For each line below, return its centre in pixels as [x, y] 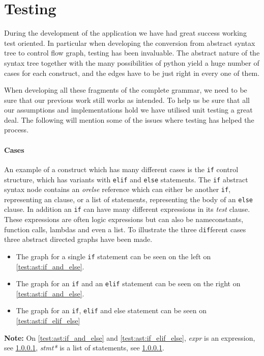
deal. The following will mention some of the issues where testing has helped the [129, 119]
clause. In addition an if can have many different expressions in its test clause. [127, 209]
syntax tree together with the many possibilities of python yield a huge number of [132, 62]
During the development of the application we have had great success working [125, 33]
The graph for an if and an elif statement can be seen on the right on [128, 283]
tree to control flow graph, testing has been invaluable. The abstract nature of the [132, 53]
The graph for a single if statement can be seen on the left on [113, 256]
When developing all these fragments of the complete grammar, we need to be [126, 90]
